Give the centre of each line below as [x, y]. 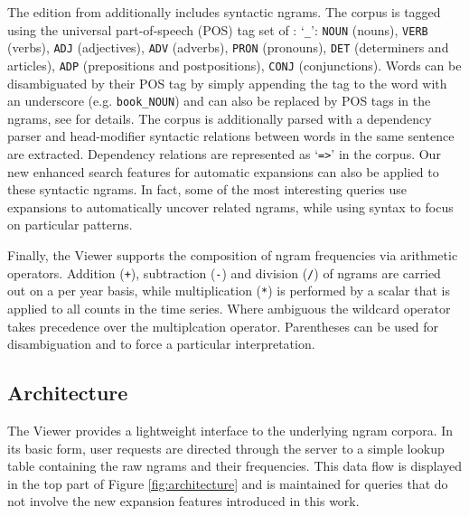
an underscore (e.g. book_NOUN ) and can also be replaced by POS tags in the [219, 101]
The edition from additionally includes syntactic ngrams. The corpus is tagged [224, 12]
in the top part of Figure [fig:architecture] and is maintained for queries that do [228, 483]
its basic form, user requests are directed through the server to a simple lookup [226, 448]
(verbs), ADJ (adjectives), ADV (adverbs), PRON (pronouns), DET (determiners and [228, 47]
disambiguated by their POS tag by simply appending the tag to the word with [227, 83]
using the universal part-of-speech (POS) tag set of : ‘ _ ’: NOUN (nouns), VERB [218, 29]
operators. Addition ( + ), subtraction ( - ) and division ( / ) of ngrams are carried [224, 272]
